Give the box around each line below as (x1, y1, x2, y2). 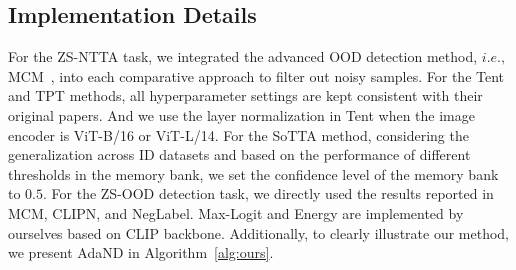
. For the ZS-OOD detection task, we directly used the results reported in (43, 183, 494, 204)
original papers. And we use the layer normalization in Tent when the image (8, 104, 475, 125)
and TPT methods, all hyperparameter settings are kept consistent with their (8, 85, 483, 106)
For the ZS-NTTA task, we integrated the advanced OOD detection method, (8, 46, 478, 67)
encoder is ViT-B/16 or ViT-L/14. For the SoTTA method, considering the (8, 124, 469, 145)
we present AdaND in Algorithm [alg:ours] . (8, 242, 274, 263)
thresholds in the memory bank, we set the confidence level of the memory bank (8, 163, 499, 184)
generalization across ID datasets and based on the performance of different (8, 144, 471, 165)
